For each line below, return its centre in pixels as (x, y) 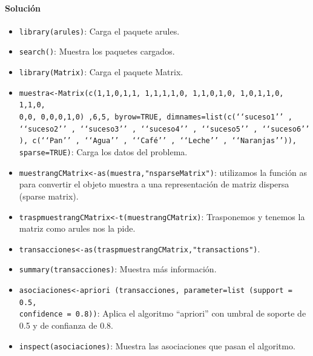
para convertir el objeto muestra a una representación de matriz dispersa (154, 184)
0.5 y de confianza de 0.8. (66, 325)
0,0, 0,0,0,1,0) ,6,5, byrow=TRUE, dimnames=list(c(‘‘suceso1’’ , (156, 117)
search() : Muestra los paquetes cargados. (97, 51)
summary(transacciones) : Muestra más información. (118, 269)
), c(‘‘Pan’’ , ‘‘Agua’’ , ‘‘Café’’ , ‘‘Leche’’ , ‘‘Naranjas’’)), (158, 141)
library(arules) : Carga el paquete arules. (99, 31)
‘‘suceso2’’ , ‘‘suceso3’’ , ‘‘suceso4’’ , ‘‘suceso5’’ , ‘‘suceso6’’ (164, 129)
